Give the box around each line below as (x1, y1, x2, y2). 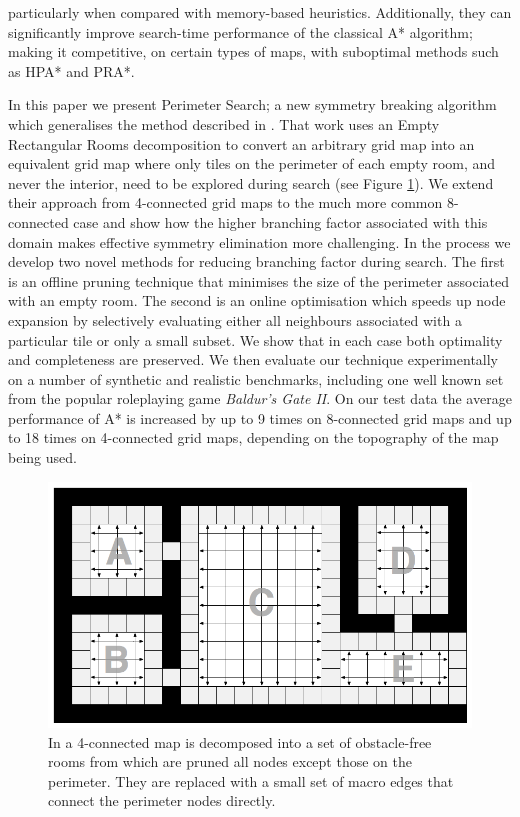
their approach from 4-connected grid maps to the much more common (8, 192, 443, 213)
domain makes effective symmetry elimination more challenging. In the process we (8, 231, 511, 252)
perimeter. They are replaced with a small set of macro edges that (48, 770, 454, 791)
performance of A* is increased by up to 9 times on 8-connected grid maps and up (8, 407, 512, 428)
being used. (8, 447, 77, 468)
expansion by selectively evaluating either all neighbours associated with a (8, 309, 462, 330)
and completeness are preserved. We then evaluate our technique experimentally (8, 349, 499, 370)
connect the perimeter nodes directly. (48, 790, 276, 811)
